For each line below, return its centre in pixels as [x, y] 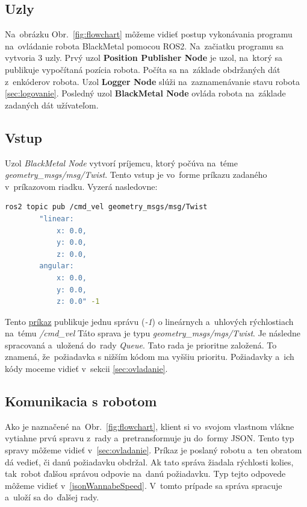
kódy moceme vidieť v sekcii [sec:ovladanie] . [86, 369]
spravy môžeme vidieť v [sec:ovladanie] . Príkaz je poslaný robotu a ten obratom [153, 450]
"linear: [57, 219]
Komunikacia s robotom [81, 401]
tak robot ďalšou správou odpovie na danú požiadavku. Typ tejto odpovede [145, 474]
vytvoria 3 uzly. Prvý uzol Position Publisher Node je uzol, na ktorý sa [144, 58]
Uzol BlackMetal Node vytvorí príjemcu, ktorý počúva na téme [121, 162]
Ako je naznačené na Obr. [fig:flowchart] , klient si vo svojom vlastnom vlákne [150, 426]
